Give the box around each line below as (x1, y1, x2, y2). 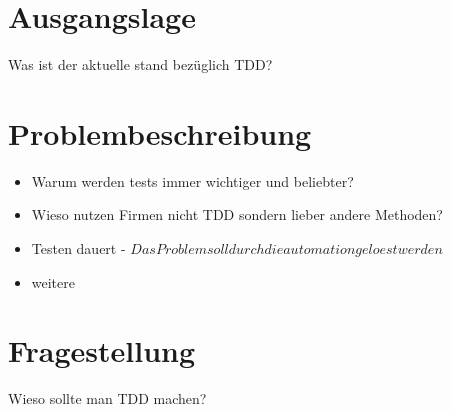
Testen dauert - (31, 238, 126, 259)
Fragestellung (8, 330, 196, 371)
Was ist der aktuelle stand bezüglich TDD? (8, 54, 273, 75)
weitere (31, 271, 75, 292)
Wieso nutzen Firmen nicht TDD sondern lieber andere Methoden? (31, 204, 443, 225)
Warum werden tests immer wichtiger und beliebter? (31, 170, 354, 191)
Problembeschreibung (8, 112, 312, 153)
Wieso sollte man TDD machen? (8, 388, 207, 409)
